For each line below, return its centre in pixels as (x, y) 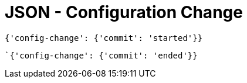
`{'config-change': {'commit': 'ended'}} (101, 55)
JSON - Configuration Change (124, 12)
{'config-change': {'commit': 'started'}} (104, 38)
